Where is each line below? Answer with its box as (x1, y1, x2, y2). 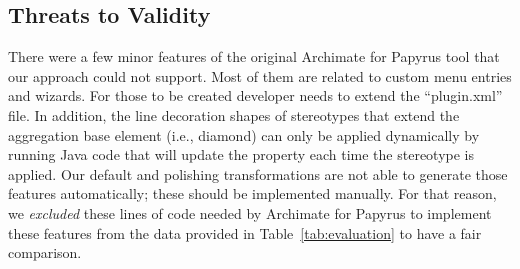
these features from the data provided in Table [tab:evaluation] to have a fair (8, 222, 482, 243)
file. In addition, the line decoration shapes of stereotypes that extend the (8, 104, 460, 125)
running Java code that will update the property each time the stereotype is (8, 144, 475, 165)
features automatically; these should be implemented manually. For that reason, (8, 183, 497, 204)
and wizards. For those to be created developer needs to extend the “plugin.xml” (8, 85, 503, 106)
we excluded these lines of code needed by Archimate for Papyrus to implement (8, 202, 492, 223)
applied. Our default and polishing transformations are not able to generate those (8, 163, 508, 184)
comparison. (8, 242, 82, 263)
